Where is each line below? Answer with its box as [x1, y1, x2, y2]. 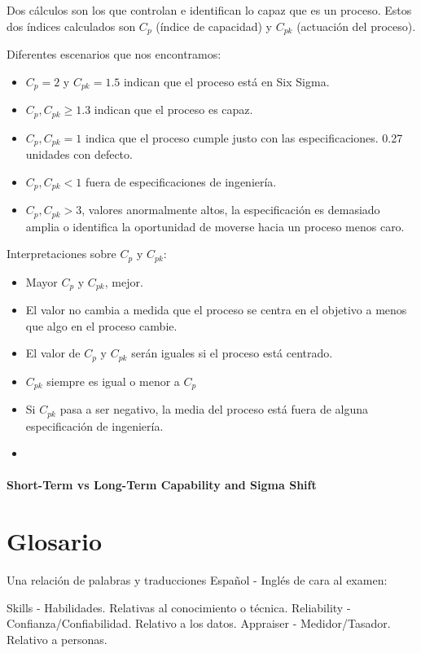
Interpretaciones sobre [7, 245, 116, 262]
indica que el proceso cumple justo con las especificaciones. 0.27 [85, 129, 403, 146]
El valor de [25, 344, 81, 362]
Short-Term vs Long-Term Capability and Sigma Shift [7, 476, 317, 493]
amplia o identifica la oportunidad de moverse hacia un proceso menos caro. [25, 217, 405, 234]
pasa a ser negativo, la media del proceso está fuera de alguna [59, 401, 369, 418]
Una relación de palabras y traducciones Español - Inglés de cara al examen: [7, 572, 388, 589]
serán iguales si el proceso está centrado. [131, 344, 333, 362]
